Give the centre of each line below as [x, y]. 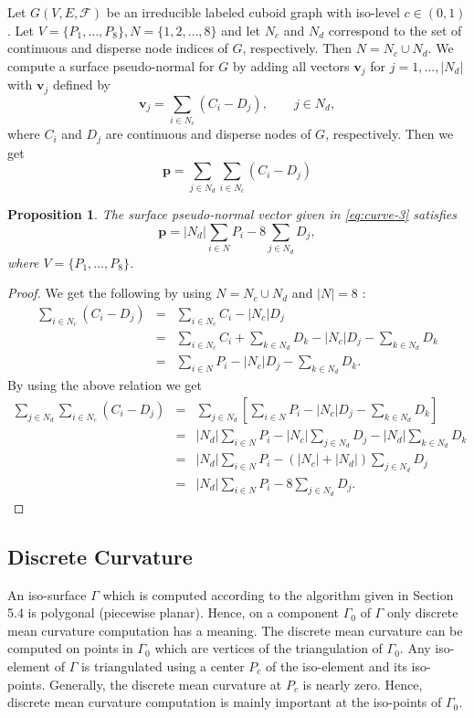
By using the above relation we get [105, 385]
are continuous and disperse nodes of [208, 134]
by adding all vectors [291, 65]
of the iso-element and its [337, 665]
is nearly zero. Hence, [363, 684]
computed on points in [70, 648]
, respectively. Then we [390, 134]
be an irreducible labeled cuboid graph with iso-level [253, 12]
